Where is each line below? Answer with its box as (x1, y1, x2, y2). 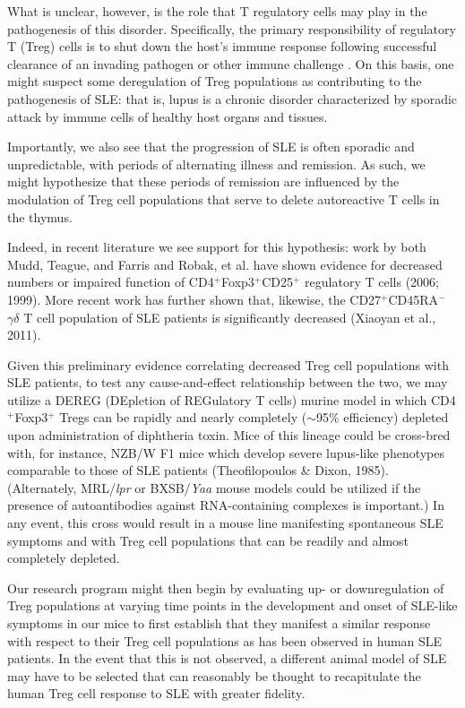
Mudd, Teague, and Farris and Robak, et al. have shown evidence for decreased (7, 255, 443, 273)
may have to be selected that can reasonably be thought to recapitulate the (7, 666, 421, 685)
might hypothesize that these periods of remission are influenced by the (7, 172, 400, 191)
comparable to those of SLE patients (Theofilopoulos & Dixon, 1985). (7, 461, 389, 479)
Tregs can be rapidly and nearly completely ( (59, 408, 307, 427)
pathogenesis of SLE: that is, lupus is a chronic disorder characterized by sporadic (7, 89, 458, 108)
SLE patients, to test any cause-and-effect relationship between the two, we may (7, 373, 448, 392)
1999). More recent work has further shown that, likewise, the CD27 (7, 289, 382, 308)
